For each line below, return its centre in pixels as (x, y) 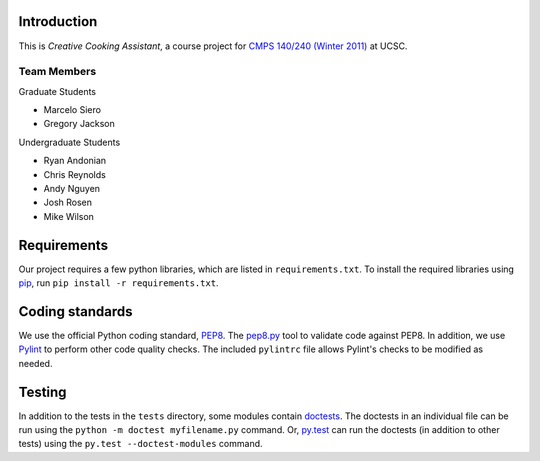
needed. (35, 363)
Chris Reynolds (75, 174)
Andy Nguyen (71, 188)
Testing (42, 391)
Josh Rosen (68, 202)
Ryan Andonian (75, 161)
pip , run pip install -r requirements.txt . (118, 283)
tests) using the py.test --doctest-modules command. (141, 444)
